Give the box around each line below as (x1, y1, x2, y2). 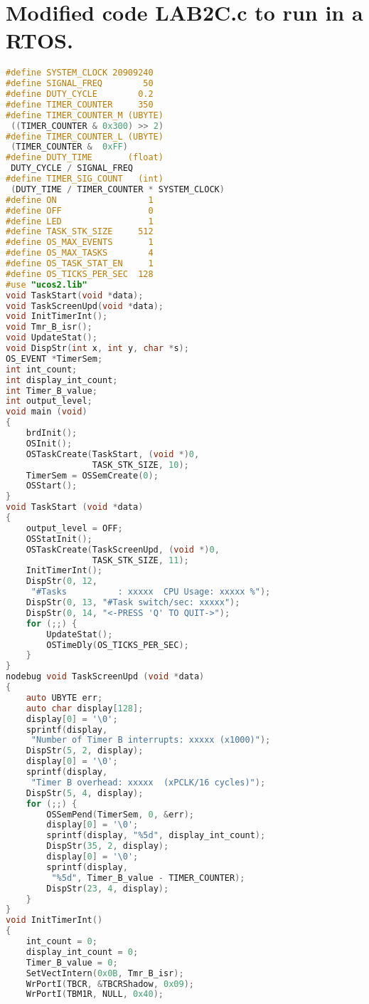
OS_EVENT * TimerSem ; (6, 353, 103, 364)
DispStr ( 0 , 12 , (26, 576, 97, 587)
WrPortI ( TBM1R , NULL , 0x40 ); (26, 989, 164, 1000)
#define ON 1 (6, 194, 154, 205)
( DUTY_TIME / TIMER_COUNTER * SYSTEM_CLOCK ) (11, 184, 225, 194)
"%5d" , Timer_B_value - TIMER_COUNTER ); (51, 872, 245, 883)
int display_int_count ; (6, 375, 118, 385)
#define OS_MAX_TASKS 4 (6, 248, 154, 258)
